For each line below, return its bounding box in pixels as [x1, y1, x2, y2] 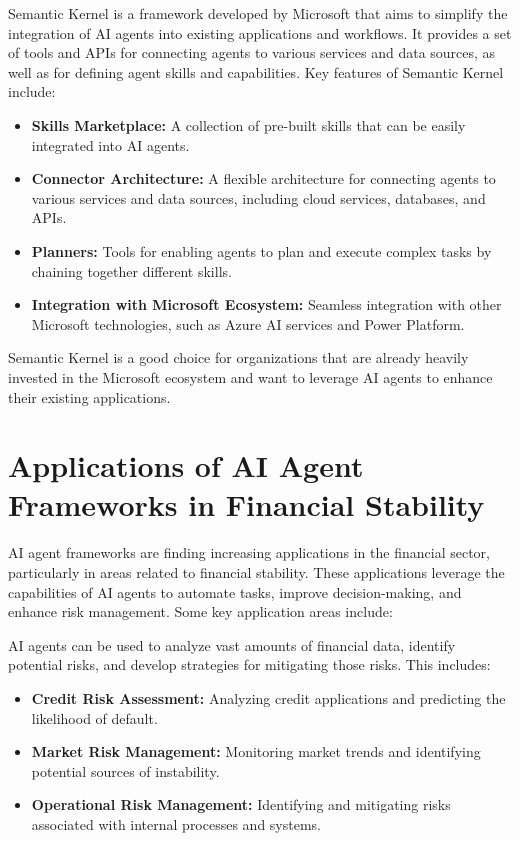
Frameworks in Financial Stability [8, 484, 485, 525]
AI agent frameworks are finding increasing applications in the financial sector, [8, 542, 490, 563]
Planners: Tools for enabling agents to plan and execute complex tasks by [31, 240, 492, 261]
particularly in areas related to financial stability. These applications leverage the [8, 562, 505, 582]
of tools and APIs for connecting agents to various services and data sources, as [8, 42, 496, 63]
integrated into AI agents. [31, 134, 190, 155]
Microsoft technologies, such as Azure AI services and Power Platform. [31, 313, 465, 334]
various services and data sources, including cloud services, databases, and [31, 187, 486, 208]
